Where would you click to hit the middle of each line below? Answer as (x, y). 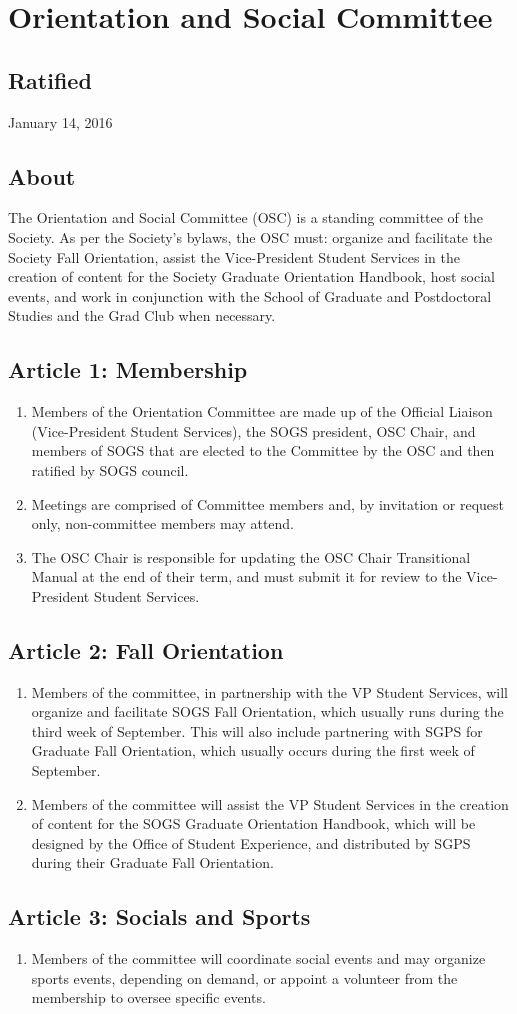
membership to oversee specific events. (148, 997)
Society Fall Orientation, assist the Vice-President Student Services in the (234, 256)
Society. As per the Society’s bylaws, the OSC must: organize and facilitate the (250, 236)
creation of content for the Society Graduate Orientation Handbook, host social (251, 276)
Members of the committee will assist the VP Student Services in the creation (270, 803)
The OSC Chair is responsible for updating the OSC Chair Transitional (251, 556)
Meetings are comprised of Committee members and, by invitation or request (267, 503)
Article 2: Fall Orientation (146, 649)
